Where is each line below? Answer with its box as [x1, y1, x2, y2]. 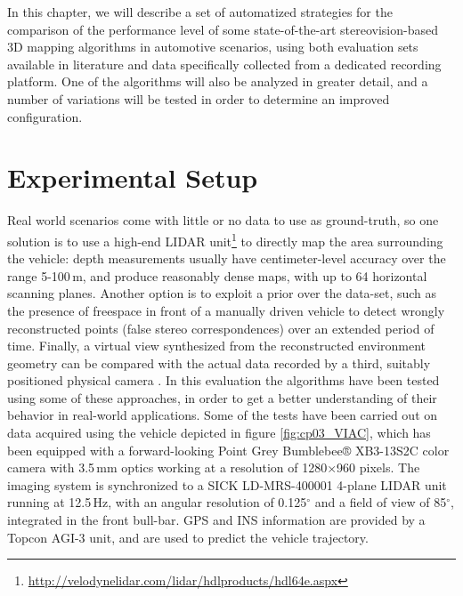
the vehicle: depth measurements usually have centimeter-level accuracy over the [7, 249, 446, 268]
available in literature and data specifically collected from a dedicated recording [7, 54, 442, 73]
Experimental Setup [7, 159, 258, 196]
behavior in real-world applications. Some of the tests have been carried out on [7, 406, 438, 424]
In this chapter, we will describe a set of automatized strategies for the [7, 3, 393, 20]
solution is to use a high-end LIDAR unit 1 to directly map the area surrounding [7, 229, 443, 250]
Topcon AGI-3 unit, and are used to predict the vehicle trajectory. [7, 528, 369, 546]
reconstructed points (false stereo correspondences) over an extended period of [7, 318, 435, 337]
